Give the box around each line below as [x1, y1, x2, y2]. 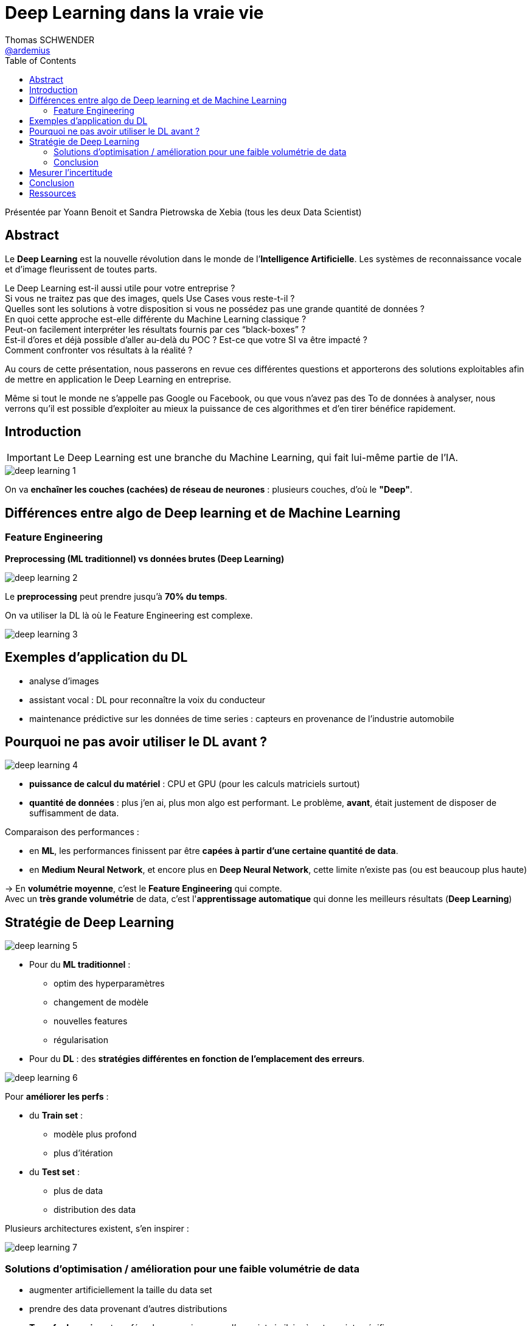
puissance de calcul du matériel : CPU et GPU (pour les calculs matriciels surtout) [29, 779, 360, 790]
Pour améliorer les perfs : [5, 1091, 109, 1102]
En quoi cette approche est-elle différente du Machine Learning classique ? [5, 313, 307, 324]
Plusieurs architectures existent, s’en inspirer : [5, 1223, 189, 1234]
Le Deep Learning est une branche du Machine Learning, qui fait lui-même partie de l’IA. [53, 451, 459, 464]
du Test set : [29, 1167, 80, 1178]
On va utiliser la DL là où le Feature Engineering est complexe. [5, 609, 253, 620]
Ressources [29, 187, 77, 198]
